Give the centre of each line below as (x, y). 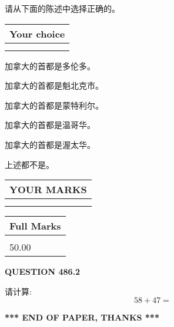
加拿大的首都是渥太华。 (50, 144)
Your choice (37, 33)
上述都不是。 (29, 164)
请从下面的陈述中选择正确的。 (62, 8)
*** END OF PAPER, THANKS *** (82, 317)
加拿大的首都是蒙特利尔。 (54, 105)
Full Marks (35, 226)
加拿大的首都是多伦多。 (50, 65)
